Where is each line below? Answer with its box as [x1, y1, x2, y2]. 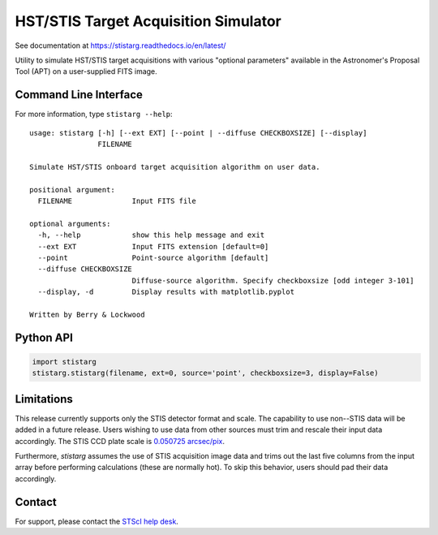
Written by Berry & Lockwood [29, 309, 145, 319]
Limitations [15, 392, 73, 406]
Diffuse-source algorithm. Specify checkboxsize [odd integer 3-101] [131, 276, 414, 285]
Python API [15, 330, 73, 344]
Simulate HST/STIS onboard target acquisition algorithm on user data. [29, 162, 320, 171]
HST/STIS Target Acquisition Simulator [15, 12, 281, 30]
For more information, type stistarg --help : [15, 110, 174, 119]
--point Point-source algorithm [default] [37, 252, 269, 262]
